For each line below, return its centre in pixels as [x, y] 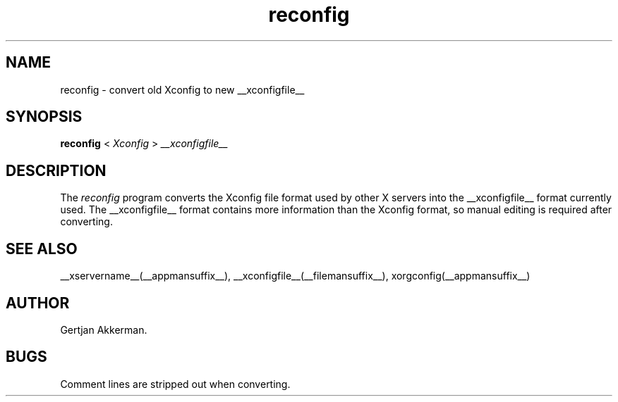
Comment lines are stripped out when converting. [175, 384]
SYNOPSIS [44, 117]
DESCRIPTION [56, 170]
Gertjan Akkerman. [104, 329]
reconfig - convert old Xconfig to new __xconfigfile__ [182, 89]
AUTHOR [38, 303]
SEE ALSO [42, 249]
